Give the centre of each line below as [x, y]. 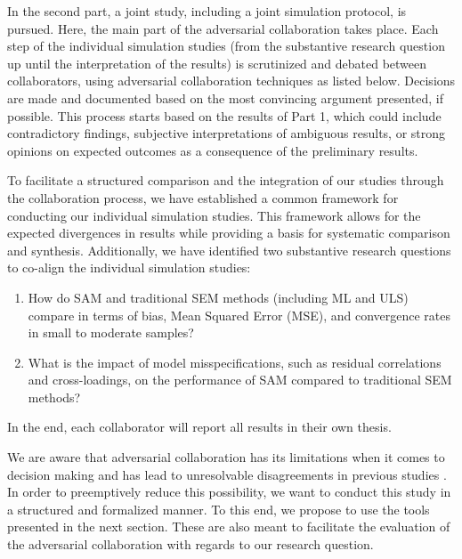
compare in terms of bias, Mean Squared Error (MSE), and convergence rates [239, 315]
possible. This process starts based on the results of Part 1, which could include [224, 115]
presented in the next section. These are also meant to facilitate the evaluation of [229, 527]
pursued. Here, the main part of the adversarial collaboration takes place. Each [223, 28]
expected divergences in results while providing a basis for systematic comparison [229, 233]
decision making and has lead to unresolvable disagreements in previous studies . [227, 474]
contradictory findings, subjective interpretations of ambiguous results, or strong [227, 133]
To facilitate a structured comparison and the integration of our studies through [226, 180]
